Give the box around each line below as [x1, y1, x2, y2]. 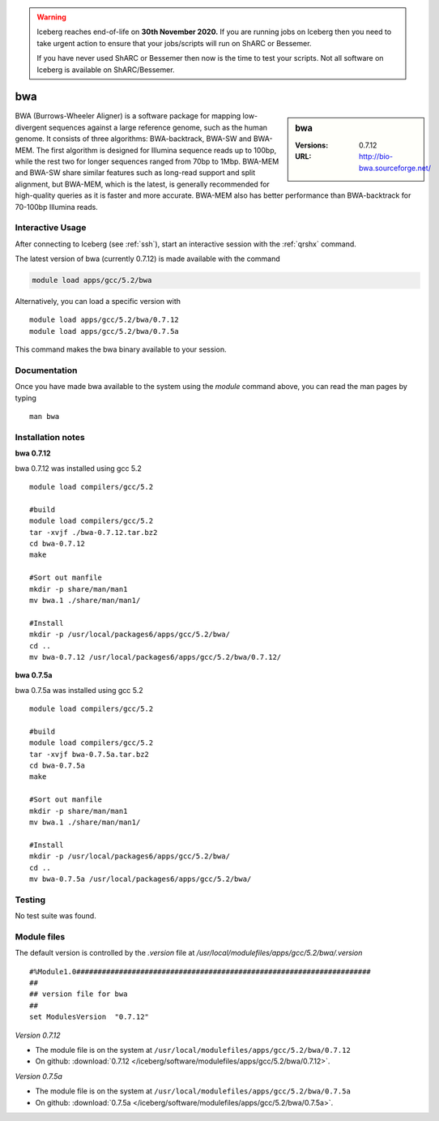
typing [15, 393, 36, 403]
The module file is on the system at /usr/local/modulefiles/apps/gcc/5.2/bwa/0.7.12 [35, 1046, 352, 1055]
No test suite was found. [15, 911, 96, 921]
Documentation [15, 365, 78, 376]
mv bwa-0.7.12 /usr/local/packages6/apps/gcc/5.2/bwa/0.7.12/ [29, 652, 282, 661]
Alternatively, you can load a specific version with [15, 297, 181, 306]
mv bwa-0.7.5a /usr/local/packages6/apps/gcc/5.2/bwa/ [29, 875, 252, 884]
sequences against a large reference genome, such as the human [49, 122, 267, 132]
